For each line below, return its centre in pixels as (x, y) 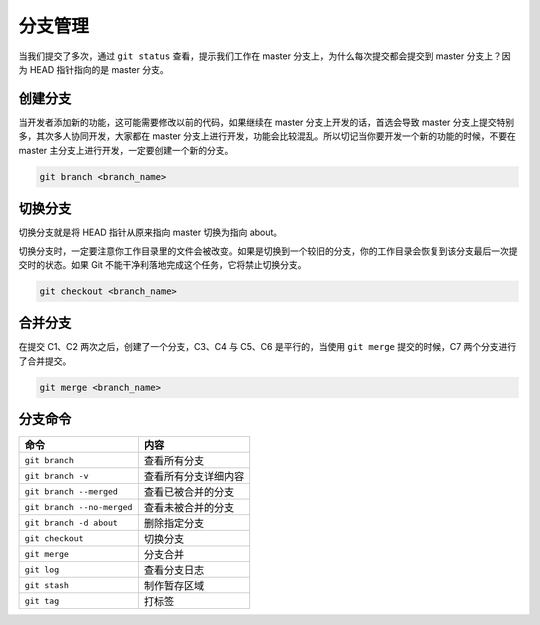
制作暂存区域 (174, 586)
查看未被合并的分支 (189, 508)
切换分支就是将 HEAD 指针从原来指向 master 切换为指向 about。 (150, 232)
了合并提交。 (45, 361)
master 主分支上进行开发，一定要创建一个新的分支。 (126, 150)
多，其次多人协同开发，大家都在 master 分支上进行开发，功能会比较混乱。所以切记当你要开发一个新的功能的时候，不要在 (267, 136)
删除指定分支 (174, 523)
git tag (42, 600)
